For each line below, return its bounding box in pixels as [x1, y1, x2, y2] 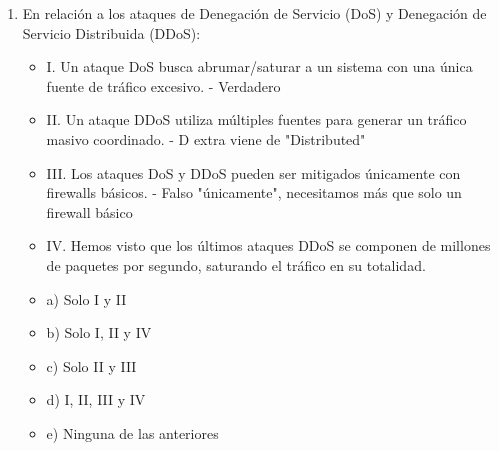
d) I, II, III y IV [46, 389, 146, 410]
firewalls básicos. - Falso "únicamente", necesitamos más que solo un [46, 182, 462, 203]
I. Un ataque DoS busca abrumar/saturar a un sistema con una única [46, 56, 473, 77]
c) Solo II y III [46, 355, 137, 376]
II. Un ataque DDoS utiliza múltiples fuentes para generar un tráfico [46, 109, 467, 130]
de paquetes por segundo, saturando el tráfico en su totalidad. [46, 254, 426, 275]
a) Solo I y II [46, 288, 127, 309]
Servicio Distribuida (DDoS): [22, 22, 201, 43]
